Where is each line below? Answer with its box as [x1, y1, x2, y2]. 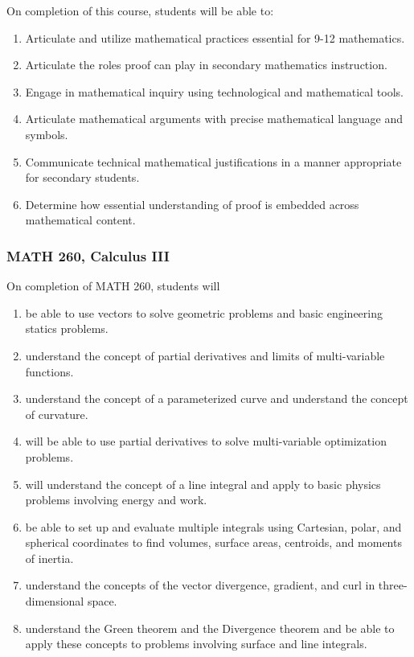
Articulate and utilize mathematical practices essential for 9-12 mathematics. [25, 29, 405, 46]
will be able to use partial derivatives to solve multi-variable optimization [25, 433, 387, 450]
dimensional [25, 593, 84, 610]
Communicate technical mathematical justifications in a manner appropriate [25, 153, 402, 170]
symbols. [25, 125, 68, 142]
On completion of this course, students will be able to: [6, 2, 274, 18]
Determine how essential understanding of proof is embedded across [25, 195, 359, 212]
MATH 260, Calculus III [6, 245, 170, 265]
